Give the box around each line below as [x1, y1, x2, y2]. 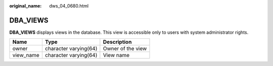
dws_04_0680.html [49, 3, 88, 9]
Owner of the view [103, 45, 147, 52]
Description [103, 38, 132, 45]
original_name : [9, 3, 42, 9]
